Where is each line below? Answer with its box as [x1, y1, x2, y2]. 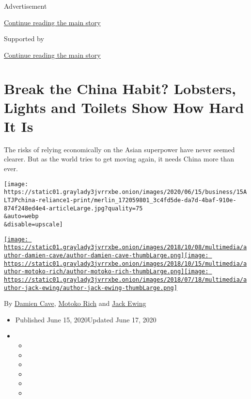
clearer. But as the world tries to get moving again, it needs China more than [4, 154, 235, 164]
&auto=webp [4, 213, 39, 220]
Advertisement [4, 1, 47, 11]
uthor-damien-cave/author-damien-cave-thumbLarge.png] [4, 252, 185, 259]
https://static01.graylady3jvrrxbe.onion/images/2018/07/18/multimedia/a [4, 276, 247, 283]
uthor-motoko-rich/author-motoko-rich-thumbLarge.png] [4, 268, 185, 275]
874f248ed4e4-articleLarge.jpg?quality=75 [4, 205, 143, 212]
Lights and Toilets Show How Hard [4, 97, 244, 117]
